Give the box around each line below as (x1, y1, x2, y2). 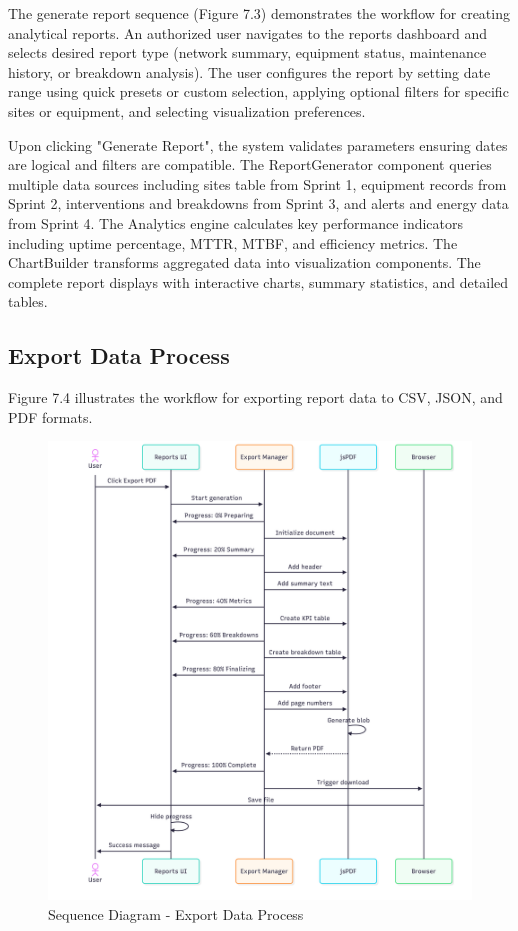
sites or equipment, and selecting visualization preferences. (8, 100, 366, 121)
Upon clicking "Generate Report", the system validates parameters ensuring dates (8, 134, 508, 155)
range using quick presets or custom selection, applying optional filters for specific (8, 81, 509, 102)
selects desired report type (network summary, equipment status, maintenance (8, 42, 487, 63)
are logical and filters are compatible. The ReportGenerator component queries (8, 154, 492, 175)
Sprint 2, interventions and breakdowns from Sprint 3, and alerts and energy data (8, 193, 509, 214)
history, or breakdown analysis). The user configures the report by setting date (8, 61, 491, 82)
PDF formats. (8, 406, 93, 427)
